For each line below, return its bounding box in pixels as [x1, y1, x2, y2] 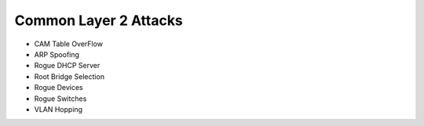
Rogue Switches [34, 94, 87, 103]
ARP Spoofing [34, 49, 80, 59]
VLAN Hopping [34, 104, 82, 113]
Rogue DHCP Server [34, 61, 101, 70]
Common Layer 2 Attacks [14, 12, 184, 29]
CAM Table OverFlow [34, 39, 104, 49]
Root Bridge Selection [34, 71, 105, 81]
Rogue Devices [34, 83, 83, 92]
